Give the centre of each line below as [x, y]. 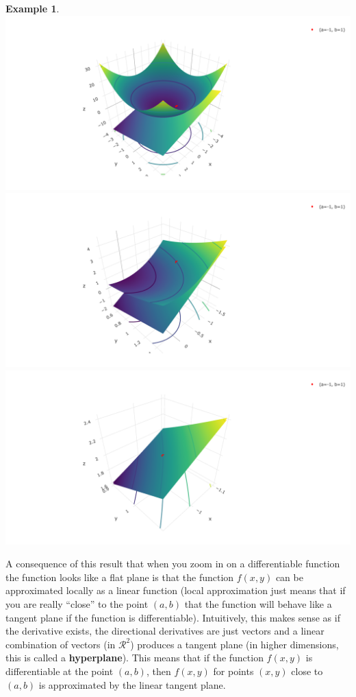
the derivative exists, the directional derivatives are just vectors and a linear [165, 631]
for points [233, 671]
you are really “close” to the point [77, 604]
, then [158, 671]
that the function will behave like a [258, 604]
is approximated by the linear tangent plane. [132, 684]
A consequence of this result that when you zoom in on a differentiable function [173, 564]
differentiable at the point [60, 671]
